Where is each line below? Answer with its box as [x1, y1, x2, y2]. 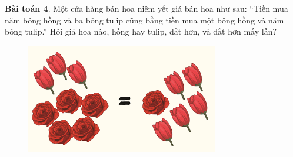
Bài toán [5, 2, 41, 14]
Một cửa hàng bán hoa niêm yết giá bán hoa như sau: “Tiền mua [53, 2, 288, 14]
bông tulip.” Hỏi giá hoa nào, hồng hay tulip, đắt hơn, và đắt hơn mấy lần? [5, 25, 277, 37]
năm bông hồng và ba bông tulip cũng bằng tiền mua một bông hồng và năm [5, 13, 284, 26]
